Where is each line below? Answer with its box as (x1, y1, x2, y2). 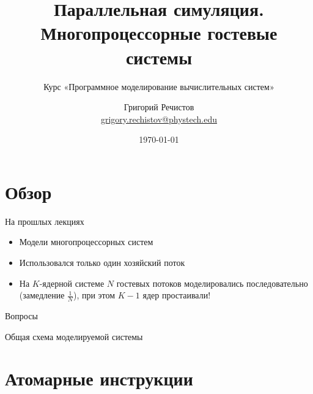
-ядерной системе (39, 276, 105, 289)
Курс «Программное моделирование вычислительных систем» (43, 80, 274, 93)
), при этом (73, 289, 116, 301)
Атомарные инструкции (5, 366, 193, 391)
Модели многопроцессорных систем (19, 235, 153, 248)
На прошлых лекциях (5, 214, 84, 227)
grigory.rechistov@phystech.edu (100, 112, 218, 125)
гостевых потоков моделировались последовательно (116, 276, 308, 289)
